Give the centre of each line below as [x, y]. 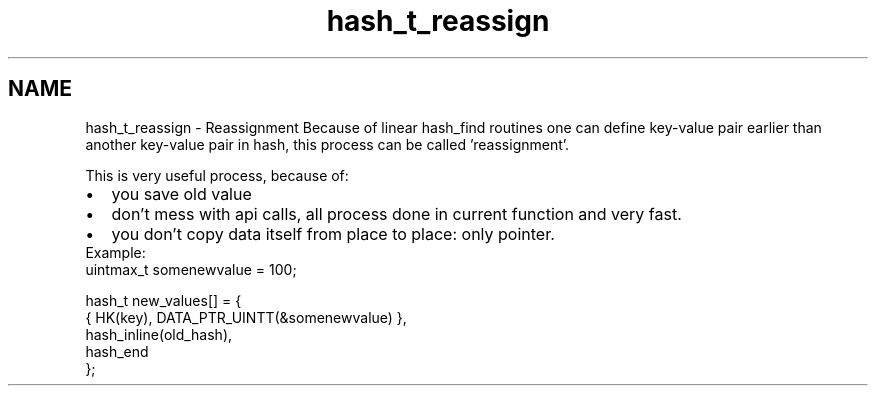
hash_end [117, 351]
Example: [115, 252]
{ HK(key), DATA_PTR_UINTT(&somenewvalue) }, [246, 317]
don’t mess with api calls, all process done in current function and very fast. [396, 213]
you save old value [181, 193]
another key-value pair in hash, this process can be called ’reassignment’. [327, 144]
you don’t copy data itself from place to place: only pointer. [333, 233]
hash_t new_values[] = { [163, 300]
